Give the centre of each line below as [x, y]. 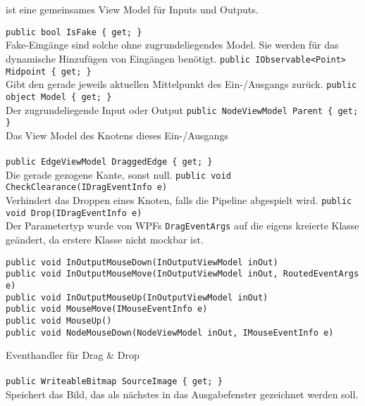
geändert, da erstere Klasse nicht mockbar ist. [105, 240]
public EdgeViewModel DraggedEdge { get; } [109, 162]
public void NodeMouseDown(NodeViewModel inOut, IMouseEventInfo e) [170, 332]
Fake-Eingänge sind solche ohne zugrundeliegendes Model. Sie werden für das [172, 45]
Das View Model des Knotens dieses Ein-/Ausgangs [117, 135]
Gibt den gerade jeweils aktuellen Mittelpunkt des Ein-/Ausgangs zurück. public [181, 84]
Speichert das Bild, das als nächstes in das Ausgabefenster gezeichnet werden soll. [182, 394]
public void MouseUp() [59, 321]
